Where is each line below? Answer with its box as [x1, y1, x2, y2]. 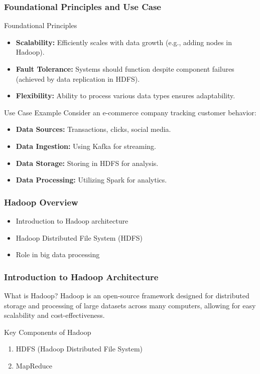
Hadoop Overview [4, 196, 78, 208]
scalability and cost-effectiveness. [4, 310, 105, 320]
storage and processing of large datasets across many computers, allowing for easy [4, 300, 256, 310]
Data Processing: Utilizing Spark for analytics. [16, 174, 167, 185]
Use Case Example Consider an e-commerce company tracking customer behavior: [4, 107, 256, 117]
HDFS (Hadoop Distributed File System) [16, 343, 143, 354]
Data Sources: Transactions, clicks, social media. [16, 124, 171, 134]
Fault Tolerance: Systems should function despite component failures [16, 64, 234, 74]
